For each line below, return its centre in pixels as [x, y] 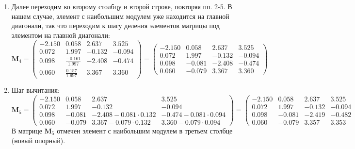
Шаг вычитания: [35, 90]
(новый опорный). [38, 140]
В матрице [27, 131]
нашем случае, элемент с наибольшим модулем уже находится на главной [120, 16]
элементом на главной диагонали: [61, 35]
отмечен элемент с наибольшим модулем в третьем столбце [145, 131]
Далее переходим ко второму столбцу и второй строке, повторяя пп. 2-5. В [122, 6]
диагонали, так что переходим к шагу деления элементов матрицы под [115, 25]
